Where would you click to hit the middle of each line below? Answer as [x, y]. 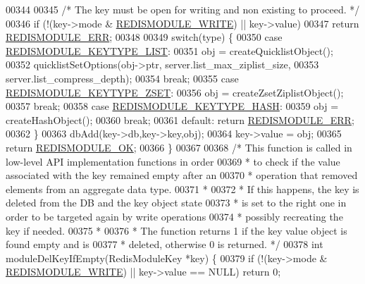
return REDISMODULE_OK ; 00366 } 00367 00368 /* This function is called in [179, 147]
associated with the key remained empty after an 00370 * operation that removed [182, 175]
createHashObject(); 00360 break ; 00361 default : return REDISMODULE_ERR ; [180, 119]
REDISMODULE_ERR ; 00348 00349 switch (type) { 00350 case [144, 37]
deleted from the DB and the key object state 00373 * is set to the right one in [176, 203]
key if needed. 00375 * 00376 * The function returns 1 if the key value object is [177, 230]
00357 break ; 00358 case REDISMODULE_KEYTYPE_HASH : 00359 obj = [172, 106]
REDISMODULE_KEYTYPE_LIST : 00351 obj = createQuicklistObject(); [169, 50]
